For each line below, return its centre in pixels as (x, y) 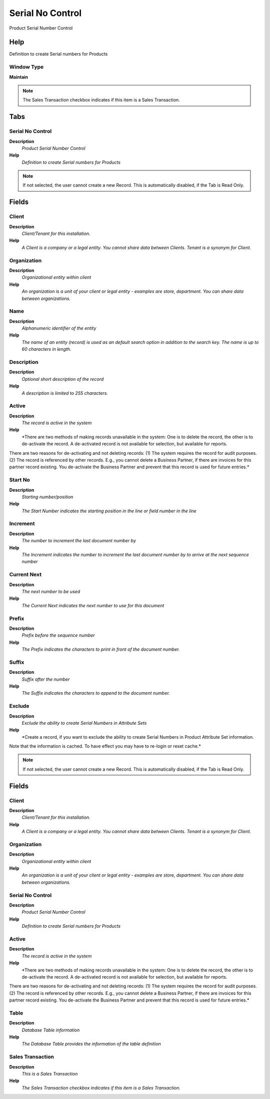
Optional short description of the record (63, 379)
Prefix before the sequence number (58, 635)
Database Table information (51, 1030)
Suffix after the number (46, 679)
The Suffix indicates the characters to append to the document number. (96, 693)
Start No (19, 480)
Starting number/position (47, 497)
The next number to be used (51, 591)
